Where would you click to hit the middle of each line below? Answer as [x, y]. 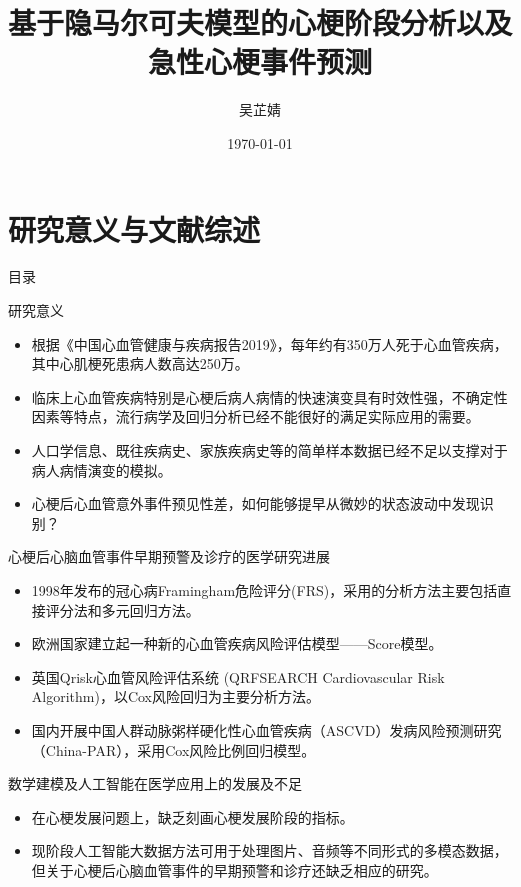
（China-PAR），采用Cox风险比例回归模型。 [173, 749]
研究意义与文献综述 [134, 228]
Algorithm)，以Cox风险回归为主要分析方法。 [176, 696]
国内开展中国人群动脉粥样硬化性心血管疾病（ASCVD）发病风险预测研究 [266, 729]
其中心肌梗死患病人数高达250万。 [140, 363]
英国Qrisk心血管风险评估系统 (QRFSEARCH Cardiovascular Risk [238, 676]
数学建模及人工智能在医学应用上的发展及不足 [155, 783]
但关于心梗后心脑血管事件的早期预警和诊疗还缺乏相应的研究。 [234, 869]
